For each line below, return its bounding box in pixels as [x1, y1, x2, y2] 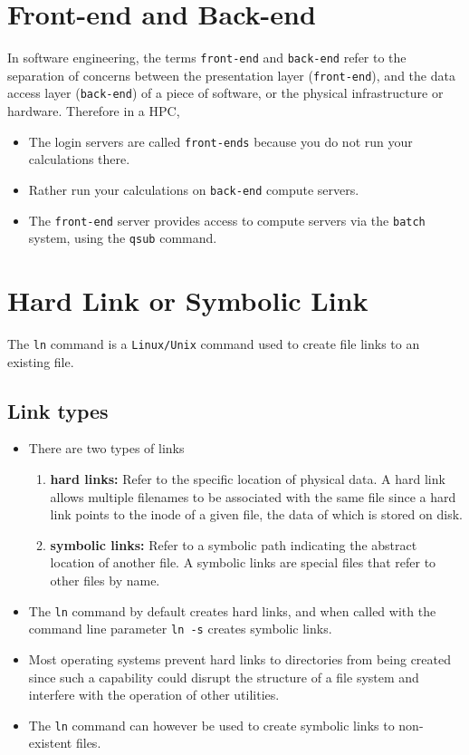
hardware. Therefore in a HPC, [7, 102, 180, 121]
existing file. [7, 352, 74, 371]
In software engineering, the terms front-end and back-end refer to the [7, 48, 407, 67]
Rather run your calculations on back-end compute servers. [28, 179, 359, 198]
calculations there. [28, 150, 130, 169]
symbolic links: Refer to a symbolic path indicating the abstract [50, 535, 417, 554]
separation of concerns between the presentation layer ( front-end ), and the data [7, 65, 455, 84]
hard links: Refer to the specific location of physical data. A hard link [50, 469, 445, 489]
